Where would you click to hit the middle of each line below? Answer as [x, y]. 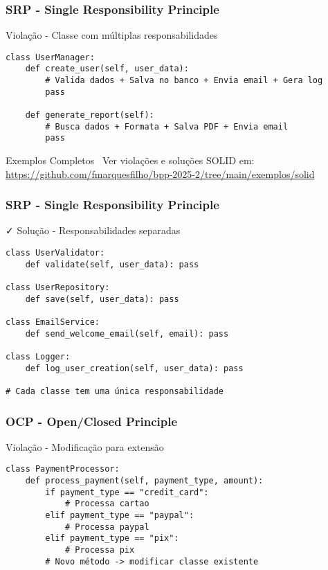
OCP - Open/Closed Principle [92, 421]
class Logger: [38, 356]
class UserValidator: [55, 253]
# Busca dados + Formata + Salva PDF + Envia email [167, 126]
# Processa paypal [107, 527]
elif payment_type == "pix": [112, 538]
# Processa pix [100, 550]
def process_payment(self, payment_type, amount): [144, 481]
